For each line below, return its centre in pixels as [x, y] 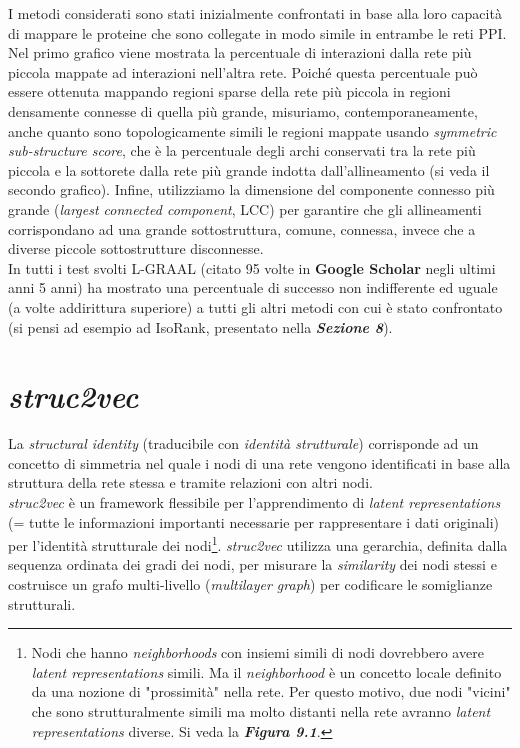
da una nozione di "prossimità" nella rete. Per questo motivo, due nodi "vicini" [271, 691]
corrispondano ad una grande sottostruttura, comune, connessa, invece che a [242, 228]
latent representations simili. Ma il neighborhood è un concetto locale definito [266, 671]
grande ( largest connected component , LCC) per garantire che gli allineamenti [245, 208]
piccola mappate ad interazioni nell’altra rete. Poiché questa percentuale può [243, 71]
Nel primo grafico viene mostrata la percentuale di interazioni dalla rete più [240, 52]
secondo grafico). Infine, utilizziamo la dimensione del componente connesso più [251, 189]
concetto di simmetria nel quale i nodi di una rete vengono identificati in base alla [259, 462]
